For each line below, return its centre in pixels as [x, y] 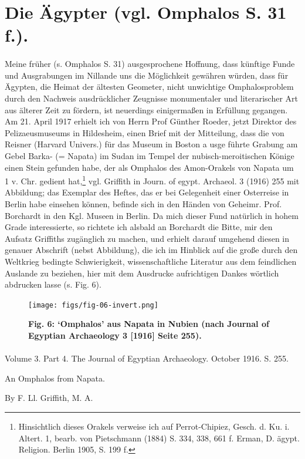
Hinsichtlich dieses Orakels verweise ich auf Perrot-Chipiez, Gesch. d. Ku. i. [154, 426]
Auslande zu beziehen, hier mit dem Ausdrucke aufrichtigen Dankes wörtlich [142, 273]
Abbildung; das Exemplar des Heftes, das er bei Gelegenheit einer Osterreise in [147, 192]
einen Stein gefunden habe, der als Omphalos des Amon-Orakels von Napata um [149, 167]
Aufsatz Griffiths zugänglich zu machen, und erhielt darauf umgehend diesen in [147, 238]
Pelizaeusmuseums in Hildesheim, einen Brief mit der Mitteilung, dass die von [145, 132]
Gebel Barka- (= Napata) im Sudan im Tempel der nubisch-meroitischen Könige [150, 155]
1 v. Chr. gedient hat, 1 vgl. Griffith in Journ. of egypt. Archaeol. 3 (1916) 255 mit [152, 180]
